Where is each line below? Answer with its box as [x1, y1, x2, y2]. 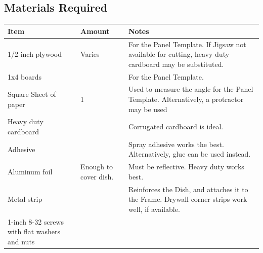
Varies [80, 49, 100, 59]
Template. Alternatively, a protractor [128, 94, 244, 104]
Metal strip [8, 194, 42, 204]
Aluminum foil [8, 166, 53, 177]
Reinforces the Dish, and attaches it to [128, 184, 248, 194]
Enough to [80, 161, 113, 172]
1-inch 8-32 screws [8, 216, 64, 227]
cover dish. [80, 171, 114, 182]
